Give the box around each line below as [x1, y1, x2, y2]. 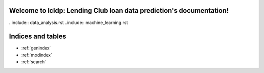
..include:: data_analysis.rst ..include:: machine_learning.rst [9, 20, 128, 25]
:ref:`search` [21, 59, 46, 65]
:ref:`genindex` [21, 45, 51, 51]
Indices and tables [9, 32, 66, 41]
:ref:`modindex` [21, 52, 52, 58]
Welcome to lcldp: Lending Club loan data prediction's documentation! [9, 6, 229, 15]
